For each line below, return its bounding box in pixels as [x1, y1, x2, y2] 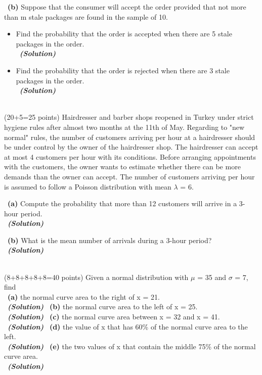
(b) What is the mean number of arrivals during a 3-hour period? [8, 235, 212, 245]
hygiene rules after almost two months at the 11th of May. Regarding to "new [4, 121, 245, 132]
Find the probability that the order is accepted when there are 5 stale [16, 28, 232, 39]
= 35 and [197, 271, 226, 282]
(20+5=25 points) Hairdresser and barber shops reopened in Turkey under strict [4, 112, 254, 122]
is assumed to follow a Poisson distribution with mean [4, 181, 171, 192]
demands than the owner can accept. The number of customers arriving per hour [4, 171, 255, 181]
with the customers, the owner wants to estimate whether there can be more [4, 161, 241, 172]
